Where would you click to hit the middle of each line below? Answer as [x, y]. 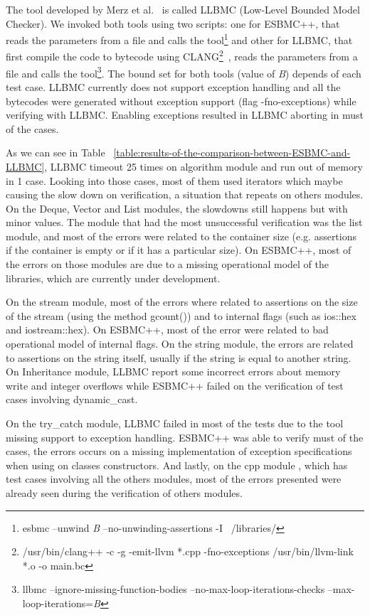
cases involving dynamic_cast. [72, 399]
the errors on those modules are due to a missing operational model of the [168, 264]
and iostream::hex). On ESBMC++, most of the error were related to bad [167, 330]
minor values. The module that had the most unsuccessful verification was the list [184, 222]
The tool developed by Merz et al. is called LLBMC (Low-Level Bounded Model [183, 9]
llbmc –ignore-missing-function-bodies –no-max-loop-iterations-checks [174, 589]
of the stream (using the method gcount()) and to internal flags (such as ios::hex [181, 315]
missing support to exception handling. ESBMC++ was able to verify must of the [185, 437]
